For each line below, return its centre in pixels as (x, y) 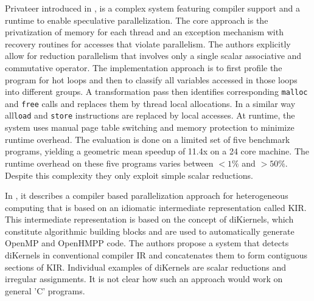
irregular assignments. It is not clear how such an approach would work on (144, 279)
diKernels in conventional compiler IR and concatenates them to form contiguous (156, 255)
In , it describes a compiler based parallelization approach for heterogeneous (147, 195)
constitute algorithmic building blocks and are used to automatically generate (150, 231)
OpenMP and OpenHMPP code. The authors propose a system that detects (147, 243)
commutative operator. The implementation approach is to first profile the (144, 67)
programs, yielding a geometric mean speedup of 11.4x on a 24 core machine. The (157, 151)
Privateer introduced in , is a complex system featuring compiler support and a (152, 8)
